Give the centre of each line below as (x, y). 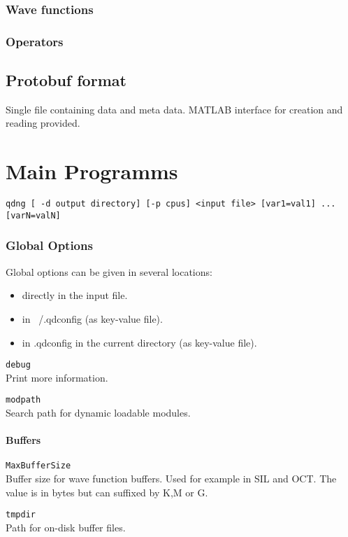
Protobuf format (66, 80)
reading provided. (43, 123)
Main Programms (92, 171)
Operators (35, 41)
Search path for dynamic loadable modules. (98, 413)
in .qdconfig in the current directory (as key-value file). (139, 342)
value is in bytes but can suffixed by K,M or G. (107, 492)
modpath (23, 400)
